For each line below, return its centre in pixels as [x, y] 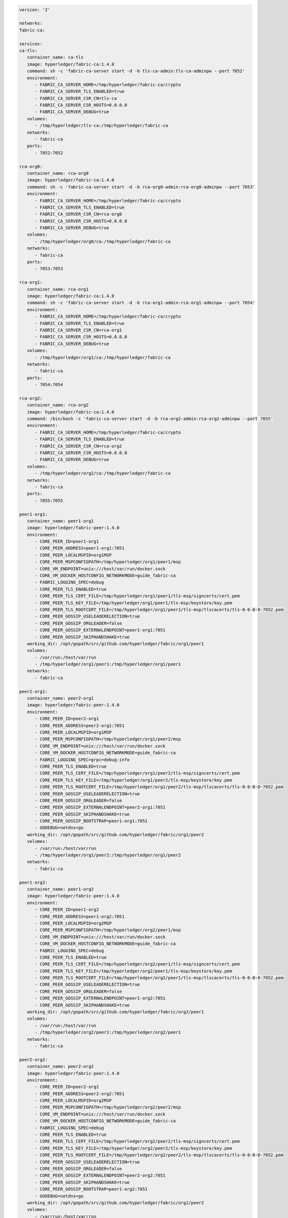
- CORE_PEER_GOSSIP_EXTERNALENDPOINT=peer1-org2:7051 [100, 998]
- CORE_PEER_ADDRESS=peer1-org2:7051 [80, 916]
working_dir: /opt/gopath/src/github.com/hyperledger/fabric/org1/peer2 [116, 835]
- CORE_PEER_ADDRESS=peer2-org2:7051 [80, 1094]
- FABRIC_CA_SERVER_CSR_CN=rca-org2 [78, 446]
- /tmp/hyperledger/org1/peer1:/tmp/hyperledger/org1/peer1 [108, 664]
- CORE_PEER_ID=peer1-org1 [67, 542]
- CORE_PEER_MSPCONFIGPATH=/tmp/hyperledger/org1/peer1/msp [108, 562]
